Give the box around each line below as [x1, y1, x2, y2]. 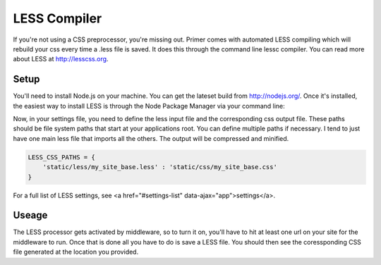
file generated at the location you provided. [13, 247, 139, 257]
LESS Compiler [13, 11, 102, 26]
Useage [13, 209, 48, 221]
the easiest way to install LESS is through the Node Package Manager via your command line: [13, 101, 285, 110]
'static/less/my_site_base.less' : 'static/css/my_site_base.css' [42, 163, 278, 171]
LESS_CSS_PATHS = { [28, 153, 95, 161]
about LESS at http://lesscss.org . [13, 55, 109, 63]
